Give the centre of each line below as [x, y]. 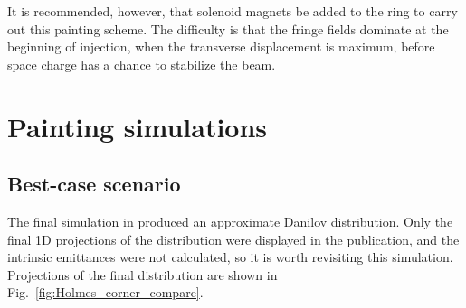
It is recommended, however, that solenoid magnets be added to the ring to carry [233, 11]
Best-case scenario [94, 184]
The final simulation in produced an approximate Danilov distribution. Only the [230, 221]
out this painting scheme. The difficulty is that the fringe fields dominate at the [228, 28]
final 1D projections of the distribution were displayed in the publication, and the [233, 239]
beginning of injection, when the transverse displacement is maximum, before [221, 47]
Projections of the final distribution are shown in [143, 274]
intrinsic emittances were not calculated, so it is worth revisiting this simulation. [230, 257]
